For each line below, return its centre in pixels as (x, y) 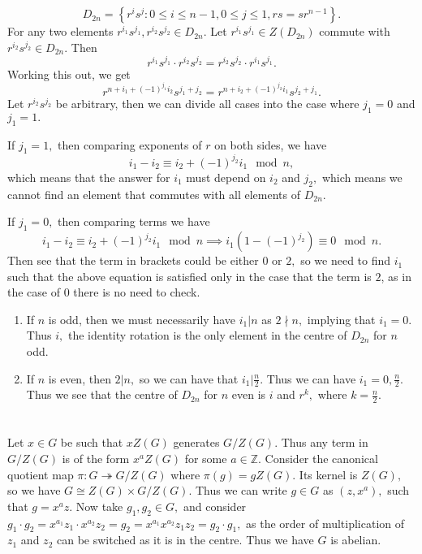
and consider (215, 506)
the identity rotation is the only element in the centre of (208, 335)
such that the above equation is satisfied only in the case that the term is (189, 276)
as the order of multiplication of (325, 523)
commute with (355, 31)
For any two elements (60, 31)
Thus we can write (241, 490)
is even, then (80, 378)
